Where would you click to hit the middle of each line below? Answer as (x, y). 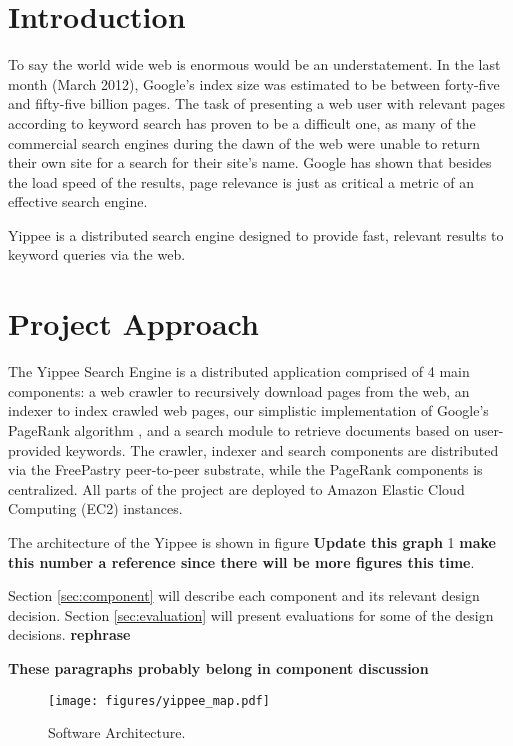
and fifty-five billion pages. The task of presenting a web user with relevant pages (257, 103)
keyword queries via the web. (97, 254)
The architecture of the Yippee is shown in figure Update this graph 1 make (252, 541)
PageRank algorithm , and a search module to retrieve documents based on (239, 429)
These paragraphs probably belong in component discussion (218, 667)
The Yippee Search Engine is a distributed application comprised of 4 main (239, 371)
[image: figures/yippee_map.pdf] (159, 700)
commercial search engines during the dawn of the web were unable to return (244, 142)
